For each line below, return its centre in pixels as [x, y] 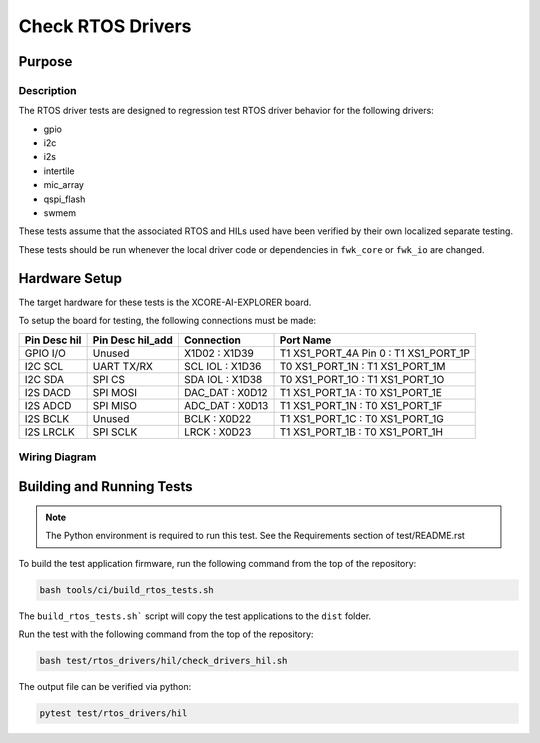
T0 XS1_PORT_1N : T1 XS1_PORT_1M [362, 366]
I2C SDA [44, 379]
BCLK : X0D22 [217, 418]
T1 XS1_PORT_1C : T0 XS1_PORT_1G [361, 418]
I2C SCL [44, 366]
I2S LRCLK [49, 432]
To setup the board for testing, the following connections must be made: [167, 321]
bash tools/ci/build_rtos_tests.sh [126, 589]
